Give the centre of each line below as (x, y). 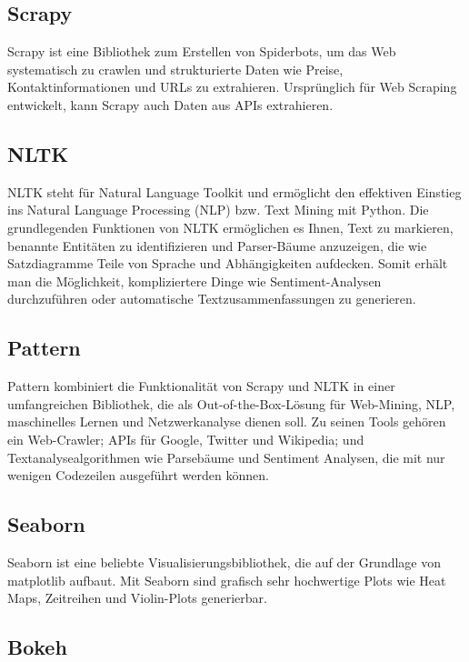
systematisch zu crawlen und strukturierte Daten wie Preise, (175, 69)
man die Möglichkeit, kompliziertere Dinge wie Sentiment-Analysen (195, 281)
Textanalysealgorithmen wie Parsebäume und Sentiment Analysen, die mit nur (226, 457)
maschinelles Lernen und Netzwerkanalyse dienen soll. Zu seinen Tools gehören (227, 421)
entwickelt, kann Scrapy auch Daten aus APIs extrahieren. (170, 104)
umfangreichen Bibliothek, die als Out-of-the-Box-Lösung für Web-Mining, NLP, (231, 403)
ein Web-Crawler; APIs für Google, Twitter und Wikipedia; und (186, 439)
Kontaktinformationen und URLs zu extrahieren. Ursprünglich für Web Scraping (232, 87)
